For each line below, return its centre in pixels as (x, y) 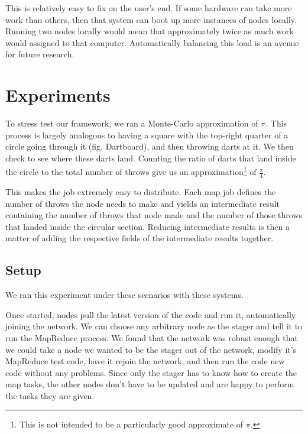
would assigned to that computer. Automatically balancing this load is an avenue (152, 42)
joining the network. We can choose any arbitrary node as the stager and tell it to (154, 326)
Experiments (58, 95)
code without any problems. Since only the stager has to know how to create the (151, 372)
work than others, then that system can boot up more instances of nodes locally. (151, 19)
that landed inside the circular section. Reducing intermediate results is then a (148, 226)
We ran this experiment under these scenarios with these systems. (124, 295)
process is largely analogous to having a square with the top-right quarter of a (147, 135)
